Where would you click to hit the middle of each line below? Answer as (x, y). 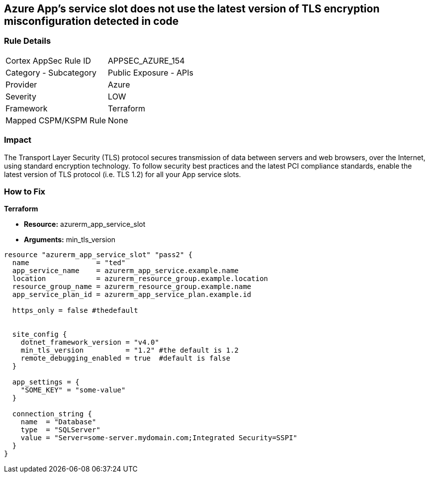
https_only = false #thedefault (75, 311)
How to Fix (25, 191)
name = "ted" (69, 263)
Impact (18, 140)
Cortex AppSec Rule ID (48, 60)
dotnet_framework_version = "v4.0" (90, 342)
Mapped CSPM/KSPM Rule (56, 120)
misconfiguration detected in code (91, 21)
